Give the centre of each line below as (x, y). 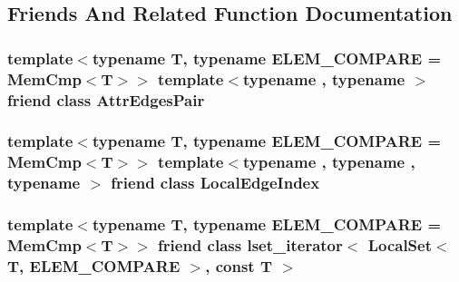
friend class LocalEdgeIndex (215, 183)
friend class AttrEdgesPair (106, 99)
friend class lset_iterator (250, 245)
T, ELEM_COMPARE (94, 265)
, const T (239, 265)
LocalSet (400, 245)
